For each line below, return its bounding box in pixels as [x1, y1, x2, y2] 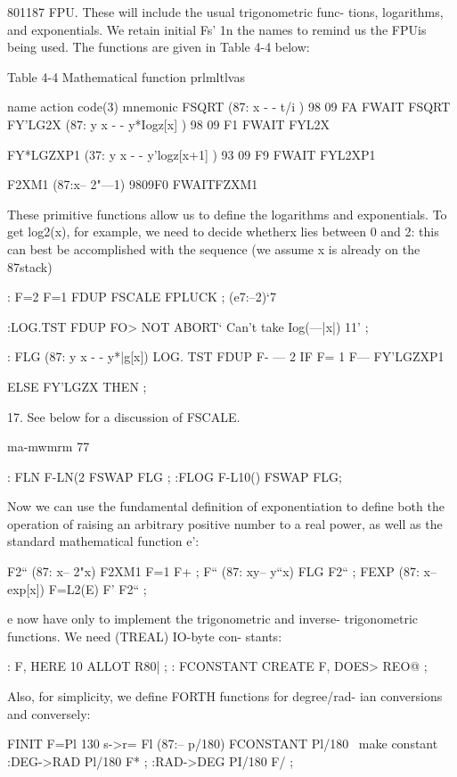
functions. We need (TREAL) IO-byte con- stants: [7, 626, 282, 645]
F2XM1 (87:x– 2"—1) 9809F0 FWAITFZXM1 [7, 175, 258, 194]
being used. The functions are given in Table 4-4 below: [7, 37, 310, 56]
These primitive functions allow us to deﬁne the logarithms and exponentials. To [7, 204, 447, 223]
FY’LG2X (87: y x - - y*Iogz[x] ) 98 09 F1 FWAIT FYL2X [7, 114, 331, 133]
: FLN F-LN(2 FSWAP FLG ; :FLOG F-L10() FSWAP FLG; [7, 467, 342, 485]
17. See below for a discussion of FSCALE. [7, 407, 241, 426]
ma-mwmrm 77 [7, 437, 90, 456]
